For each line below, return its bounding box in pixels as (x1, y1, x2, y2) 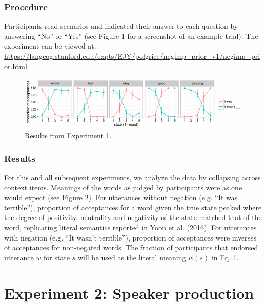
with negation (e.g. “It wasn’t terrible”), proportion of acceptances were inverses (4, 232, 257, 243)
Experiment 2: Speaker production (4, 282, 254, 303)
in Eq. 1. (211, 252, 239, 263)
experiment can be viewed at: (4, 40, 96, 51)
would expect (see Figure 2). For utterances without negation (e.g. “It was (4, 192, 238, 203)
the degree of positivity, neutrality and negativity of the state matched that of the (4, 212, 262, 223)
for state (43, 252, 70, 263)
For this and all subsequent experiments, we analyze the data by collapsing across (4, 172, 261, 183)
